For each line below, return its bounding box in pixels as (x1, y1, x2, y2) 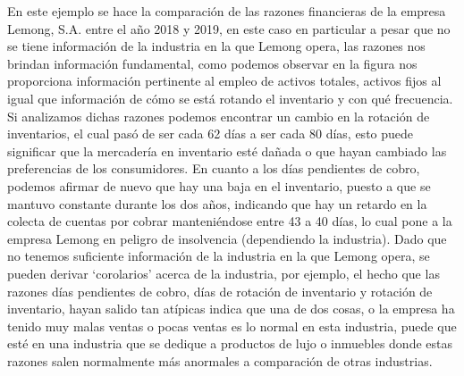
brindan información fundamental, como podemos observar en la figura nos (7, 54, 418, 72)
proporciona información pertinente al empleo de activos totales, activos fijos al (7, 71, 442, 90)
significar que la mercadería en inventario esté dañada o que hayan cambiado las (7, 141, 447, 160)
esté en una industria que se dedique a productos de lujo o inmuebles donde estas (7, 334, 452, 353)
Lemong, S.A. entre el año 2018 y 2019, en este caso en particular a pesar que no (7, 19, 451, 38)
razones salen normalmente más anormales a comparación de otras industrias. (7, 351, 433, 370)
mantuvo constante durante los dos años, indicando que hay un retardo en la (7, 194, 427, 213)
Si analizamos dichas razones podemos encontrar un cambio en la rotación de (7, 106, 430, 125)
